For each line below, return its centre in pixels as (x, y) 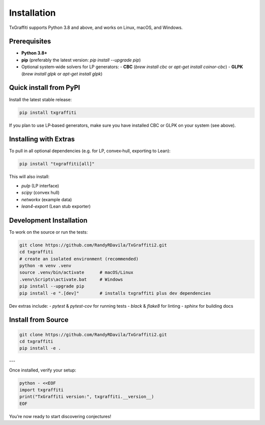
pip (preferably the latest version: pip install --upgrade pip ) (81, 60)
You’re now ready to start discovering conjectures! (60, 416)
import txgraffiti (41, 390)
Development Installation (48, 220)
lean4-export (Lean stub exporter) (56, 206)
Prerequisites (30, 41)
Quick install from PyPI (45, 88)
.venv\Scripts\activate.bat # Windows (71, 279)
